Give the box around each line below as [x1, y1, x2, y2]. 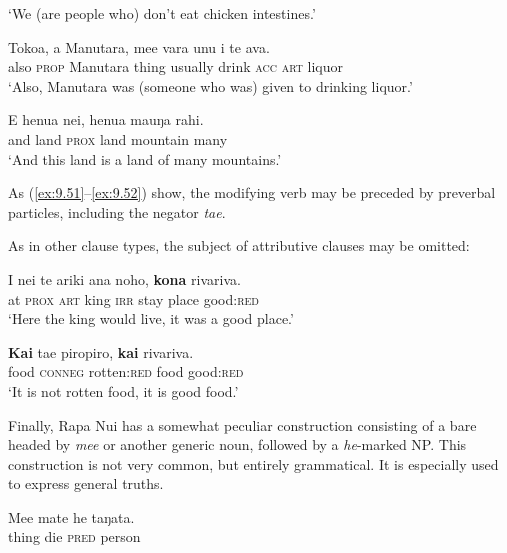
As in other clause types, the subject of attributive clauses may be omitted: [8, 235, 470, 256]
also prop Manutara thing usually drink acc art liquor [8, 56, 344, 77]
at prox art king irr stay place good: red [8, 288, 259, 309]
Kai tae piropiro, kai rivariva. [8, 341, 194, 362]
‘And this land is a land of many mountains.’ [8, 148, 282, 169]
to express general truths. [8, 473, 164, 494]
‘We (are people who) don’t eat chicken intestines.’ [8, 3, 316, 23]
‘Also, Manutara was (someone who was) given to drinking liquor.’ [8, 75, 413, 96]
